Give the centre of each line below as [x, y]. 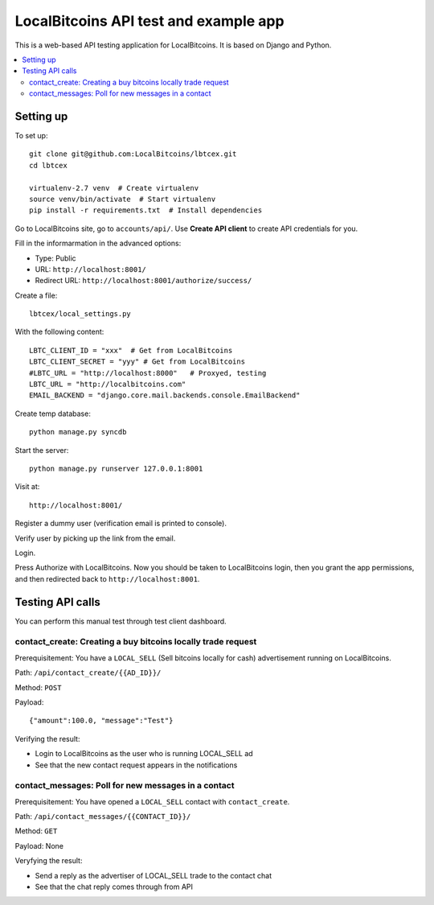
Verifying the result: [47, 738]
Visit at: [27, 487]
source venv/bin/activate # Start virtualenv [123, 199]
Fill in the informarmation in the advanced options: [98, 243]
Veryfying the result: [49, 861]
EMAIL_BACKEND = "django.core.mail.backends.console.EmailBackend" [165, 395]
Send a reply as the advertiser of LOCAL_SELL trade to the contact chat [154, 875]
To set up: [31, 136]
